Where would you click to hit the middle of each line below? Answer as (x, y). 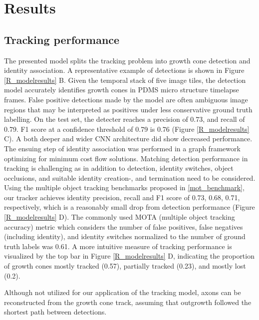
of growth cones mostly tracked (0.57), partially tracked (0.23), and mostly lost (125, 266)
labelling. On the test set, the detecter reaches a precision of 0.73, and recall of (125, 119)
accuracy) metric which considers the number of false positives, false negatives (124, 226)
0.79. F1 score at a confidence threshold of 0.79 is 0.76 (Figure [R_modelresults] (127, 129)
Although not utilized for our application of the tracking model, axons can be (123, 292)
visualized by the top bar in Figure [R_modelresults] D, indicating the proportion (129, 256)
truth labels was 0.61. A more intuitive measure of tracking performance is (118, 246)
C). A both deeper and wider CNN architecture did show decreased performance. (128, 139)
